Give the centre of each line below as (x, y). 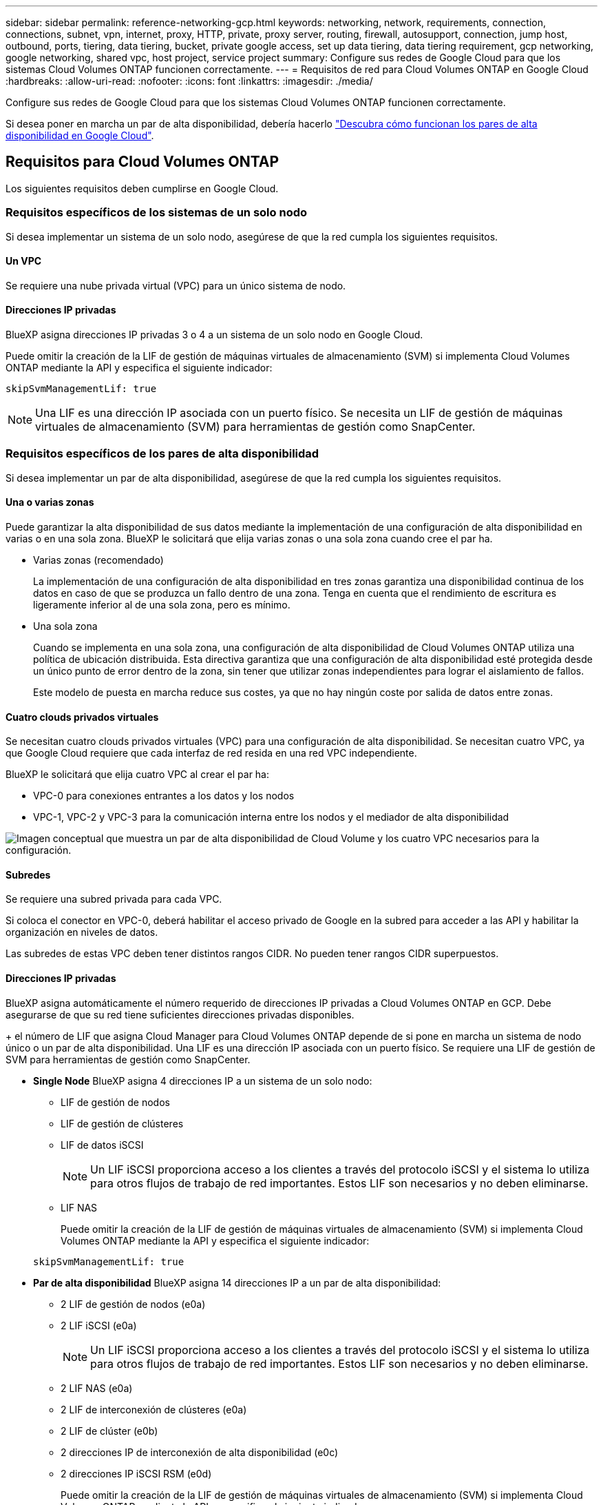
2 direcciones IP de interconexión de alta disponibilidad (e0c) (200, 1452)
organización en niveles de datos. (82, 932)
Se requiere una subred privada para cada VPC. (114, 899)
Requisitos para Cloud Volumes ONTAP (142, 162)
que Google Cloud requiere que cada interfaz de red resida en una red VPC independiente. (211, 753)
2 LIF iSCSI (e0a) (99, 1325)
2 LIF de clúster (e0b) (109, 1431)
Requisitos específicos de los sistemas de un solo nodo (157, 213)
